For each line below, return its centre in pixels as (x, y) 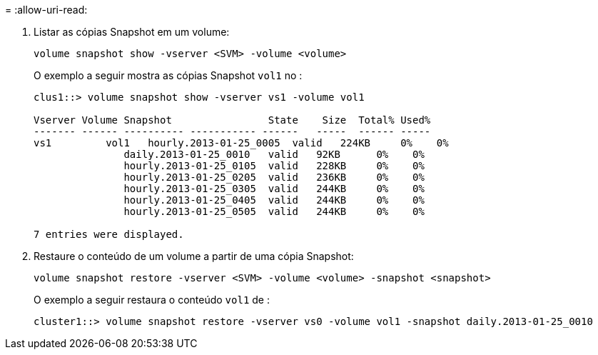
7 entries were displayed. (109, 234)
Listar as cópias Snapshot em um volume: (132, 32)
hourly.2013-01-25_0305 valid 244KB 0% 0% (274, 189)
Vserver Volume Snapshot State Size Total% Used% (232, 120)
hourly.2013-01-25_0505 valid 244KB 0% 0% (274, 211)
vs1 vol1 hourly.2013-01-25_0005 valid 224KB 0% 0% (241, 143)
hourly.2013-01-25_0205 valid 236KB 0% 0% (274, 177)
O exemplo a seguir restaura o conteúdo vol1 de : (152, 300)
